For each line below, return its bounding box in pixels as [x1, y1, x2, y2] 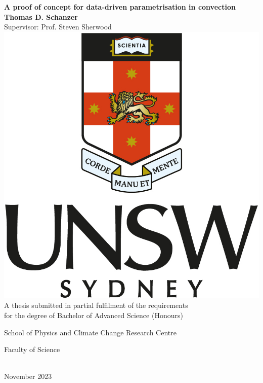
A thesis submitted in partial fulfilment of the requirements [4, 300, 188, 310]
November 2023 [4, 371, 52, 381]
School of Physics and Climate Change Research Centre [4, 327, 177, 337]
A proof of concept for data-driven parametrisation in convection [4, 2, 236, 12]
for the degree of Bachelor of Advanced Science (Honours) [4, 309, 183, 320]
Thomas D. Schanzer [4, 11, 78, 22]
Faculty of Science [4, 344, 60, 355]
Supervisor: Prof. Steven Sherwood [4, 21, 112, 32]
